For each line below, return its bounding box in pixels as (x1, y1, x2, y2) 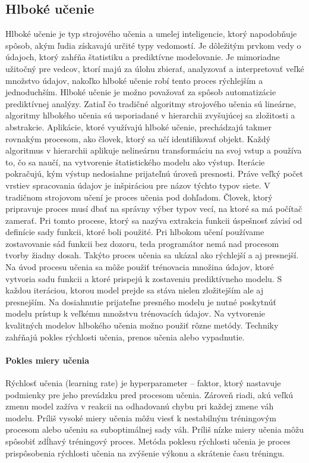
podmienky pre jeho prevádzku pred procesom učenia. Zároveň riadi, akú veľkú (5, 388, 294, 401)
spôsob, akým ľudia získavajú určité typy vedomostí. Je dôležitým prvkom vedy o (5, 39, 301, 51)
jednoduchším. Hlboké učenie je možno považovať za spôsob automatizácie (5, 86, 276, 98)
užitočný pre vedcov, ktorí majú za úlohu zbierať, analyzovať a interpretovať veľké (5, 62, 304, 74)
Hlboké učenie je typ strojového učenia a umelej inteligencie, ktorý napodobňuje (5, 27, 297, 40)
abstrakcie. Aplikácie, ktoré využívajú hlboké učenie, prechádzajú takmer (5, 120, 272, 133)
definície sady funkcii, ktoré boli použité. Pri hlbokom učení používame (5, 226, 264, 238)
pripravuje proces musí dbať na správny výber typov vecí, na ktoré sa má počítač (5, 202, 302, 215)
